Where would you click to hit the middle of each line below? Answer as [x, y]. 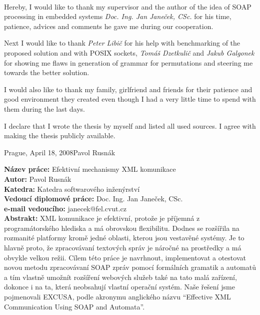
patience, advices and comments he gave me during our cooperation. [109, 26]
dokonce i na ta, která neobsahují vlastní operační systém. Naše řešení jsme [119, 287]
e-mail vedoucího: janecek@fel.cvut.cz [65, 208]
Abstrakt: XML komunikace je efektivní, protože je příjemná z [102, 218]
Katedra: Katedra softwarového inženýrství [72, 189]
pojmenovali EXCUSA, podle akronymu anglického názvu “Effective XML [117, 297]
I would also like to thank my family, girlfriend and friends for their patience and [128, 89]
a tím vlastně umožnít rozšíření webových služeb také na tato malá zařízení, [120, 277]
